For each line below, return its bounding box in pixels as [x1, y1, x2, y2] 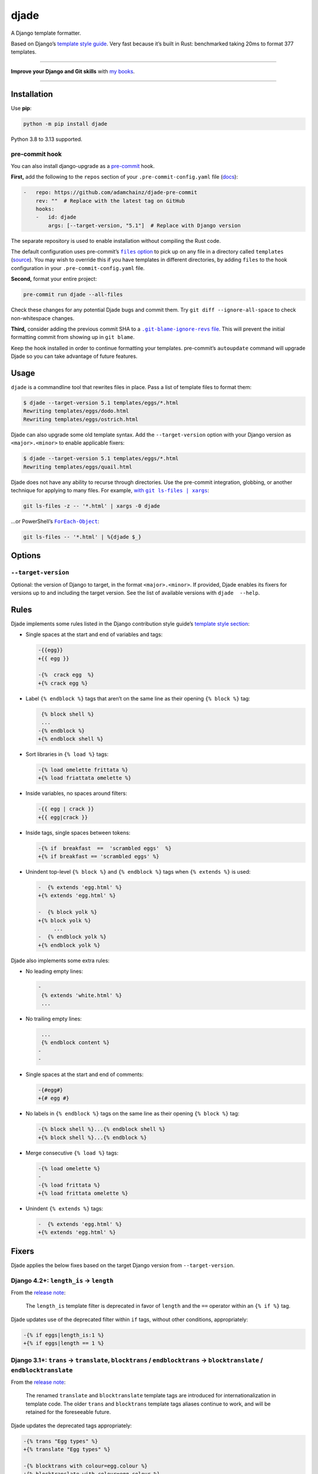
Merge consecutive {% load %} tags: [25, 1149, 119, 1156]
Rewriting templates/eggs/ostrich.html [23, 416, 138, 423]
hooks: [35, 205, 55, 212]
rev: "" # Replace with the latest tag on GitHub [35, 198, 185, 204]
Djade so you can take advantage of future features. [11, 353, 138, 360]
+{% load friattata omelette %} [38, 775, 132, 781]
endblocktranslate [11, 1366, 73, 1374]
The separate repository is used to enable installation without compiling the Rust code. [11, 237, 221, 244]
